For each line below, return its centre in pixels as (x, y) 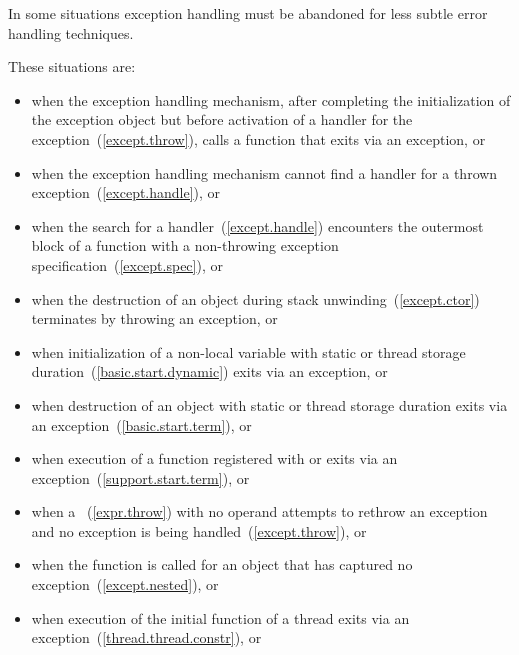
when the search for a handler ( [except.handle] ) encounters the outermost (257, 225)
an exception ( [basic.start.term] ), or (141, 424)
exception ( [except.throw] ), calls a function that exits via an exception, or (258, 138)
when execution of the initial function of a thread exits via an (220, 617)
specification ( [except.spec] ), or (127, 264)
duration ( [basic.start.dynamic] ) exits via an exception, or (209, 371)
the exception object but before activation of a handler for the (222, 119)
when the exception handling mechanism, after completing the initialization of (271, 99)
